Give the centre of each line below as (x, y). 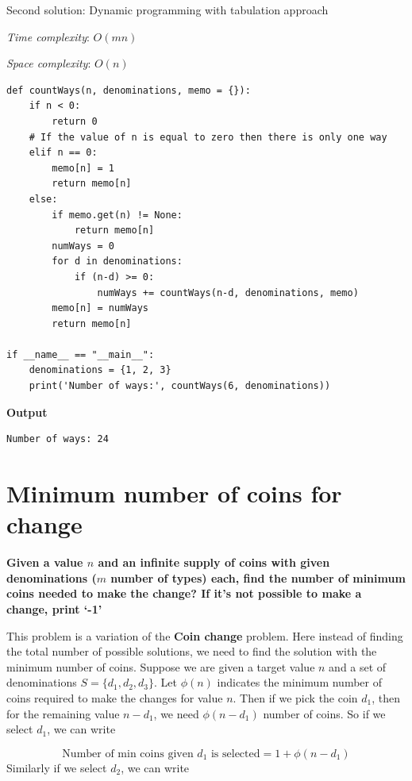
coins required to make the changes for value (115, 697)
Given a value (45, 562)
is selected (235, 754)
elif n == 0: (63, 153)
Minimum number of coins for (174, 493)
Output (27, 412)
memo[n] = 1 (83, 168)
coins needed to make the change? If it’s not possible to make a (184, 593)
